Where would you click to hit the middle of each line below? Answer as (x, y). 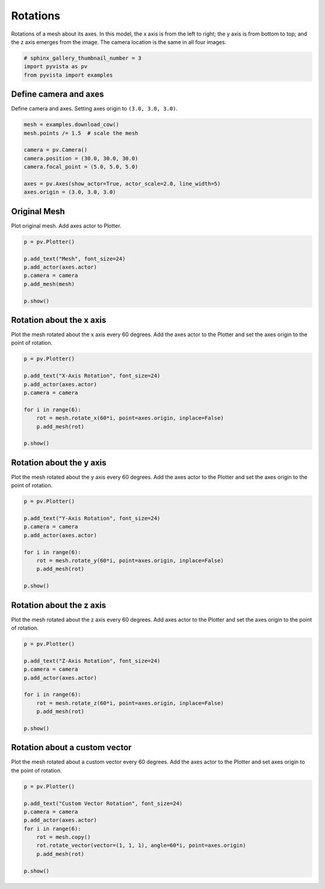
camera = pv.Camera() (56, 150)
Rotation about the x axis (59, 320)
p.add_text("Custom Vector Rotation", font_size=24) (103, 803)
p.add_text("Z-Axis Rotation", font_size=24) (92, 661)
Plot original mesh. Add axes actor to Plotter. (66, 226)
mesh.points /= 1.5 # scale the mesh (81, 133)
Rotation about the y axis (59, 463)
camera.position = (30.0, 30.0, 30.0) (81, 158)
